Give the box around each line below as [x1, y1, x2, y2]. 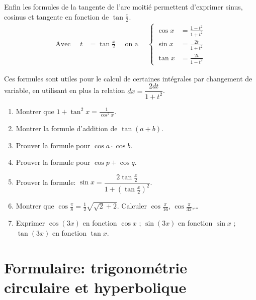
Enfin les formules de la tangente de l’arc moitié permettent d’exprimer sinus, [4, 2, 243, 12]
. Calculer [117, 201, 147, 211]
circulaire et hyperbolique [4, 276, 187, 297]
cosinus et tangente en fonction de [4, 11, 109, 22]
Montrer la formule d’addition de [16, 123, 118, 133]
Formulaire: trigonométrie [4, 257, 187, 277]
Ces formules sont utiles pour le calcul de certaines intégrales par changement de [4, 73, 252, 83]
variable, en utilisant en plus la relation [4, 85, 125, 95]
